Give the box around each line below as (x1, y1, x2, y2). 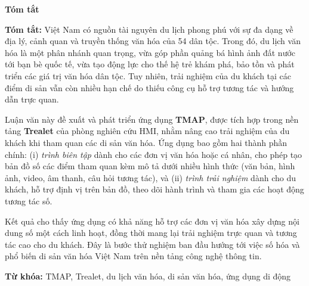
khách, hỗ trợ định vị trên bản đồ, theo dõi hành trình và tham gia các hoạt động (5, 183, 304, 195)
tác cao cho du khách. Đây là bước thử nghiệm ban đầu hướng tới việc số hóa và (5, 238, 300, 250)
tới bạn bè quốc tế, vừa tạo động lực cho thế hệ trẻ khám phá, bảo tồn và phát (5, 58, 295, 70)
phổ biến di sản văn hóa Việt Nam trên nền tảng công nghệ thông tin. (5, 250, 262, 262)
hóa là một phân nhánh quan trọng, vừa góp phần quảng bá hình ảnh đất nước (5, 46, 296, 58)
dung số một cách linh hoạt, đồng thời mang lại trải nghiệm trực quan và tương (5, 226, 297, 239)
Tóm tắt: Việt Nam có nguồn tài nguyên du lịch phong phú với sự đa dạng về (5, 23, 293, 35)
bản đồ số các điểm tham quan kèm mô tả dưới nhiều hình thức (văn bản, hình (5, 160, 295, 172)
